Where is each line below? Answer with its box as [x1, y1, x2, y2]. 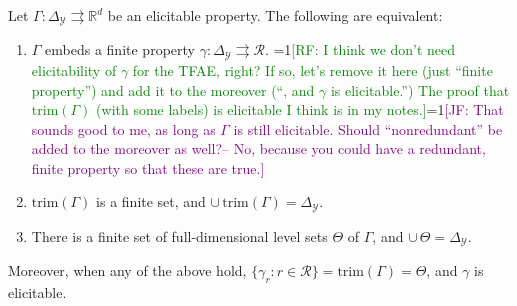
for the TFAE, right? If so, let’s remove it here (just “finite [132, 59, 493, 80]
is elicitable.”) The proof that [330, 79, 510, 100]
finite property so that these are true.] [31, 157, 265, 178]
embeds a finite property [45, 39, 195, 60]
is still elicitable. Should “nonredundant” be [233, 118, 503, 139]
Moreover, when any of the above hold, [8, 260, 247, 281]
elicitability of [31, 59, 117, 80]
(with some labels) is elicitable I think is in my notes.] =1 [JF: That [96, 99, 504, 120]
